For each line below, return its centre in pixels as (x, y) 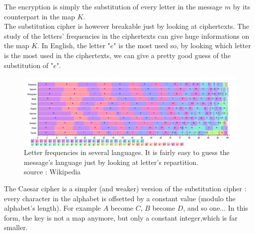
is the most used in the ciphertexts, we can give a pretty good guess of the (117, 55)
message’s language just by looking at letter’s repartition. (111, 162)
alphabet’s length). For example (52, 208)
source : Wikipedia (52, 172)
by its (242, 6)
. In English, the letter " (74, 45)
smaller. (16, 227)
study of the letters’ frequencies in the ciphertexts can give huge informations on (127, 36)
